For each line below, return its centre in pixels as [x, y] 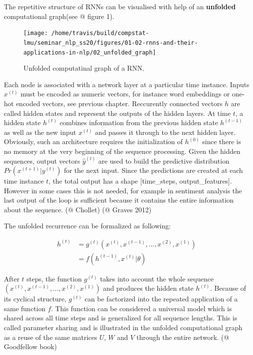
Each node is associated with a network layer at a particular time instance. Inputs [127, 84]
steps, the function [54, 278]
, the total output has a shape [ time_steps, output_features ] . [140, 181]
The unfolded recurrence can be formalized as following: [88, 226]
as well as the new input [40, 132]
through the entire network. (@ [183, 337]
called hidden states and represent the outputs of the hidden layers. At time [117, 113]
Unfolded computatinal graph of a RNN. [84, 68]
